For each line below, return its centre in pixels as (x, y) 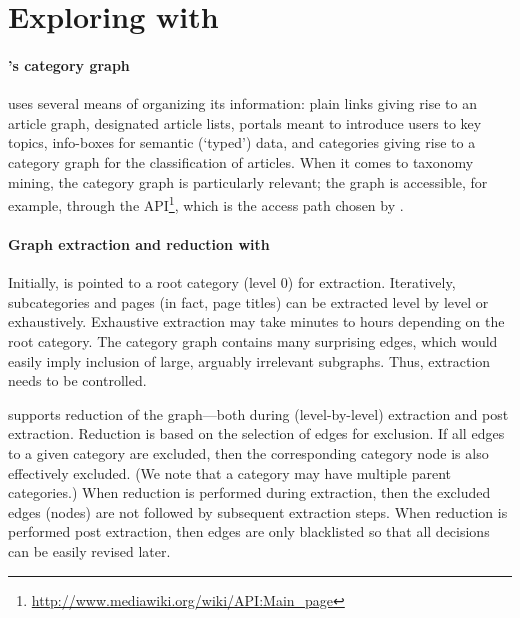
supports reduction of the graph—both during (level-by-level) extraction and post (258, 413)
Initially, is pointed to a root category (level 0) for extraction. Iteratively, (232, 282)
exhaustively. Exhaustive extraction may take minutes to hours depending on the (256, 321)
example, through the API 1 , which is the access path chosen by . (206, 203)
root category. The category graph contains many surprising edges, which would (253, 340)
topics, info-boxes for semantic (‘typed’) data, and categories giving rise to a (242, 142)
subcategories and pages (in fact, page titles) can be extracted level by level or (248, 301)
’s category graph (69, 64)
